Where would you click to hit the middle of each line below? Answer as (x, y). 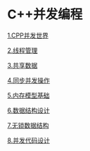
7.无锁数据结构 (28, 125)
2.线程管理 (22, 50)
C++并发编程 (45, 14)
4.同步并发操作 (29, 80)
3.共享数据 (22, 65)
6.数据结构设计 (29, 110)
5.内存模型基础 (28, 95)
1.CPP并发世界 (28, 35)
